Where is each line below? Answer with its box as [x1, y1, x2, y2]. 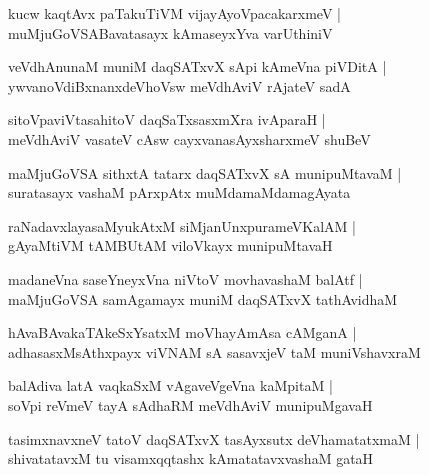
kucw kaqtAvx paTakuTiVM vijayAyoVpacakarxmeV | [8, 3, 341, 23]
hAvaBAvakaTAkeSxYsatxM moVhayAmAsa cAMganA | [8, 322, 357, 343]
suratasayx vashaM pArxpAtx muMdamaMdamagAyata [8, 182, 351, 203]
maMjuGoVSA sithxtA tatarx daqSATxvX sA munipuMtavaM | [8, 162, 402, 183]
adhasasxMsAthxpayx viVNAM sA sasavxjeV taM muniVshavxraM [8, 341, 421, 362]
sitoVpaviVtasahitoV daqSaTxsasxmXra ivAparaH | [8, 109, 326, 130]
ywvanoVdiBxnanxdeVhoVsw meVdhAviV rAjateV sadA [8, 75, 351, 96]
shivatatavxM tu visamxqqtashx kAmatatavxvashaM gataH [8, 448, 374, 469]
